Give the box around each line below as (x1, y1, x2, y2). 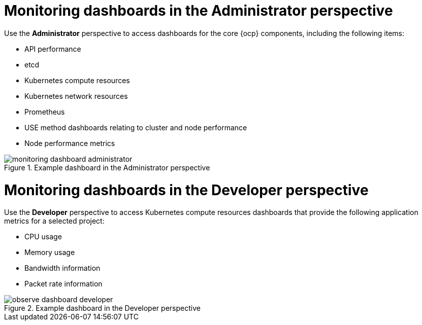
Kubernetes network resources (24, 91, 128, 100)
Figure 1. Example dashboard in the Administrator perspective (4, 163, 210, 172)
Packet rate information (24, 279, 103, 288)
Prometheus (24, 107, 65, 116)
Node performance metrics (24, 138, 115, 148)
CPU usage (24, 232, 62, 241)
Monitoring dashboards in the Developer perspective (4, 181, 369, 199)
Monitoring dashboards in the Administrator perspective (4, 2, 393, 19)
